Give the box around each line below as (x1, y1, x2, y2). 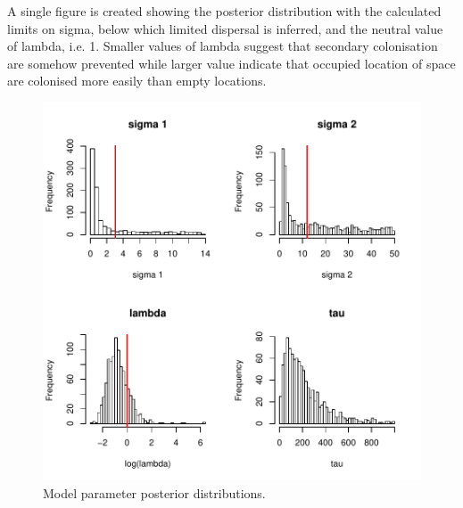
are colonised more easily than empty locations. (7, 71, 267, 90)
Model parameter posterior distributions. (43, 483, 266, 502)
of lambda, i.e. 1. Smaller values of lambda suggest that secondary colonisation (7, 37, 438, 55)
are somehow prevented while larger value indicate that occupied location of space (7, 53, 456, 72)
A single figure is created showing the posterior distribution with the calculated (7, 2, 442, 20)
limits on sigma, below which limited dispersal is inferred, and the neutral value (7, 19, 443, 37)
